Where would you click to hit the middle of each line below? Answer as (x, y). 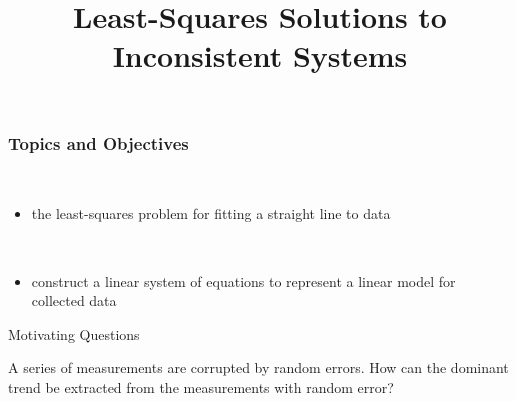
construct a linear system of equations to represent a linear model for (243, 280)
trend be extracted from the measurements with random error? (201, 387)
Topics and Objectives (98, 142)
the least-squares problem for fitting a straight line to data (211, 213)
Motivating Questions (74, 333)
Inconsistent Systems (260, 55)
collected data (74, 300)
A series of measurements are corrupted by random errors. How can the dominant (258, 367)
